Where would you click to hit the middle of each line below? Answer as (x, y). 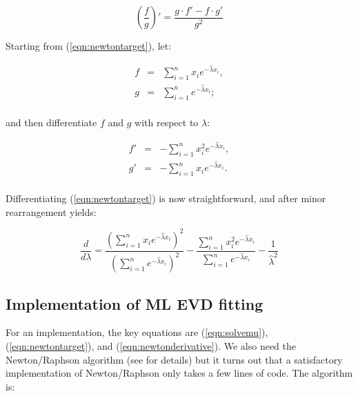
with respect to (167, 122)
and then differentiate (51, 122)
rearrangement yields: (51, 211)
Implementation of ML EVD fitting (135, 303)
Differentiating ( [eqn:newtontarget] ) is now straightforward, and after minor (166, 198)
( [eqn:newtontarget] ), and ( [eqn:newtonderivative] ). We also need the (151, 345)
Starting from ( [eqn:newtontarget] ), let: (89, 46)
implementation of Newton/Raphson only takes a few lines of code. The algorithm (179, 373)
